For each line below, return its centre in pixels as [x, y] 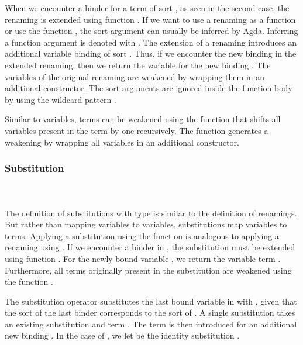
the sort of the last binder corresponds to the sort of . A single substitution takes [150, 313]
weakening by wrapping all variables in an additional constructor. [122, 142]
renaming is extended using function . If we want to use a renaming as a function [150, 19]
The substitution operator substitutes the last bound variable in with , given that [151, 301]
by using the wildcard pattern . [61, 99]
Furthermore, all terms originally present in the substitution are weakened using [148, 270]
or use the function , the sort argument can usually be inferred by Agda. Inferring [151, 31]
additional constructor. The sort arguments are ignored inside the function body [149, 88]
